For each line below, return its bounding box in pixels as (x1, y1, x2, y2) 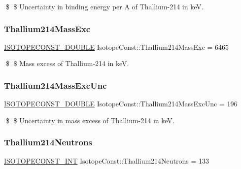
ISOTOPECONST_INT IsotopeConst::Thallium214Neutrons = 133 (4, 155, 209, 166)
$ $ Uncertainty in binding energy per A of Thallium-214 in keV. (5, 1, 204, 11)
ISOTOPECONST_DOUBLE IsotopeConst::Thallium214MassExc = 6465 (4, 41, 229, 52)
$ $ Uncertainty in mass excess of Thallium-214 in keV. (5, 115, 174, 125)
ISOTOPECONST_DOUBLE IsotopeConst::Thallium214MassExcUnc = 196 (4, 99, 238, 109)
